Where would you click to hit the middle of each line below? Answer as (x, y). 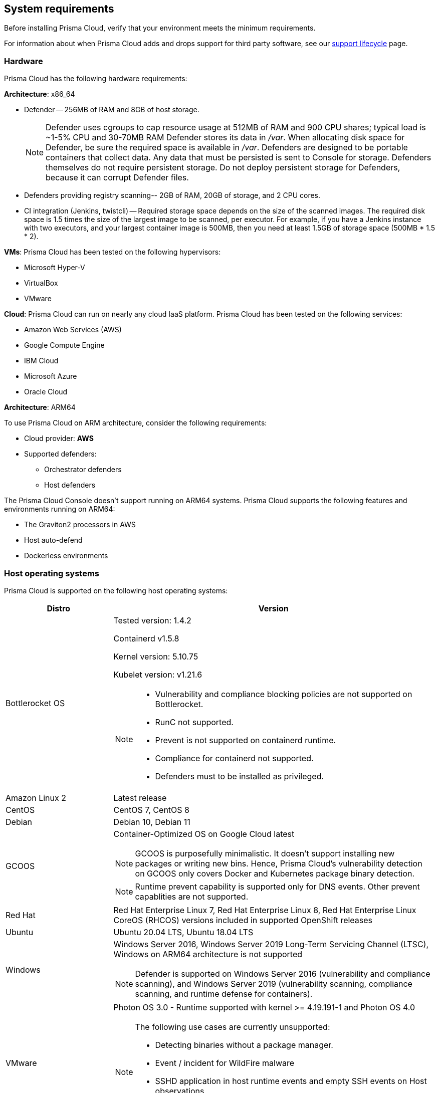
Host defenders (70, 485)
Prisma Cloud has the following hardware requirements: (96, 79)
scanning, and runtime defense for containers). (224, 994)
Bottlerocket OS (35, 703)
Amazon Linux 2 (36, 798)
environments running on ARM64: (60, 509)
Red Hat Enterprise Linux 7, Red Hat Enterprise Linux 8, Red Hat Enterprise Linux (265, 910)
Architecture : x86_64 (40, 94)
